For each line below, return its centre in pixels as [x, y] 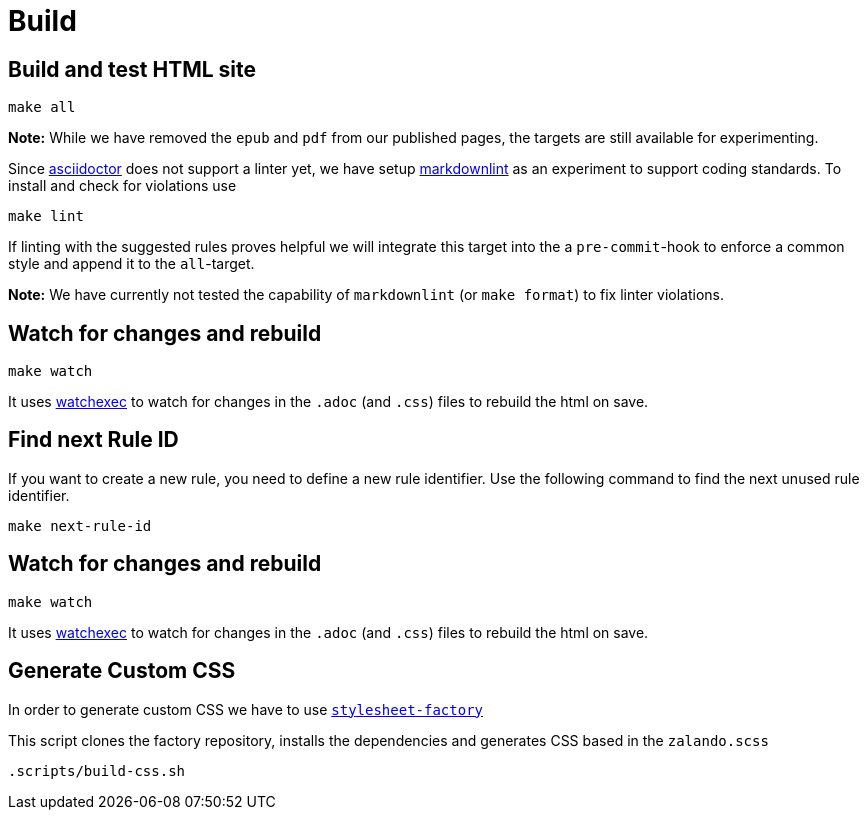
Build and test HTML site [132, 69]
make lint [46, 216]
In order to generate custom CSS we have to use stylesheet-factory [246, 709]
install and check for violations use [122, 186]
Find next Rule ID [93, 440]
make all [42, 107]
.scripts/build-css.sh [97, 770]
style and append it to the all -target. [131, 264]
